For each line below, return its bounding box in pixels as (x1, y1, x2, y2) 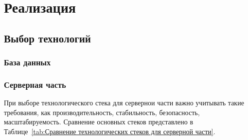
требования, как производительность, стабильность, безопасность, (4, 107, 200, 117)
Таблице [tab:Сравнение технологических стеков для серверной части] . (4, 126, 215, 136)
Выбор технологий (4, 30, 91, 45)
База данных (4, 56, 51, 68)
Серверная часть (4, 78, 66, 90)
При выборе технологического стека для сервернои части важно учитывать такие (4, 98, 244, 108)
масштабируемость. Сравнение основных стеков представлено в (4, 117, 194, 127)
